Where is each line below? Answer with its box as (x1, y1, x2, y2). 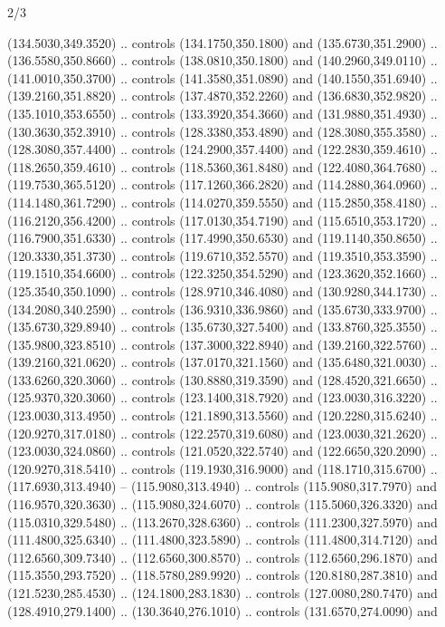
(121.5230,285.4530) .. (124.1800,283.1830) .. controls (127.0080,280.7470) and (7, 584, 438, 602)
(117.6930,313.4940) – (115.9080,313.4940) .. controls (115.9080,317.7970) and (7, 477, 437, 496)
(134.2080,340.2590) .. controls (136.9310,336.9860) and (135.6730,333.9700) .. (7, 299, 438, 318)
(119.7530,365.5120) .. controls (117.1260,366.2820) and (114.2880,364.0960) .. (7, 175, 438, 194)
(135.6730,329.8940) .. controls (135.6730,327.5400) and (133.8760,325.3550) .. (7, 317, 438, 336)
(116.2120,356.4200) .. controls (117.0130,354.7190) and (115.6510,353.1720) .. (7, 210, 438, 229)
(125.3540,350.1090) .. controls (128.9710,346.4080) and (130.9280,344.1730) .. (7, 281, 438, 300)
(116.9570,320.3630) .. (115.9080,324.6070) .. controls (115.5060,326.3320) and (7, 495, 438, 514)
